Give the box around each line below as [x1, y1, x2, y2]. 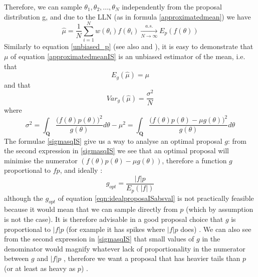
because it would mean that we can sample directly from [4, 204, 178, 214]
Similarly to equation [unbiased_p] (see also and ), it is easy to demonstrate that [4, 41, 253, 52]
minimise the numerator [4, 155, 78, 165]
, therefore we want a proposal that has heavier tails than [64, 253, 240, 263]
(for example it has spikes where [66, 223, 165, 234]
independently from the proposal [122, 2, 222, 12]
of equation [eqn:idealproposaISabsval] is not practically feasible [58, 192, 254, 203]
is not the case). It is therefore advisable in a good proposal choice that [4, 213, 223, 224]
